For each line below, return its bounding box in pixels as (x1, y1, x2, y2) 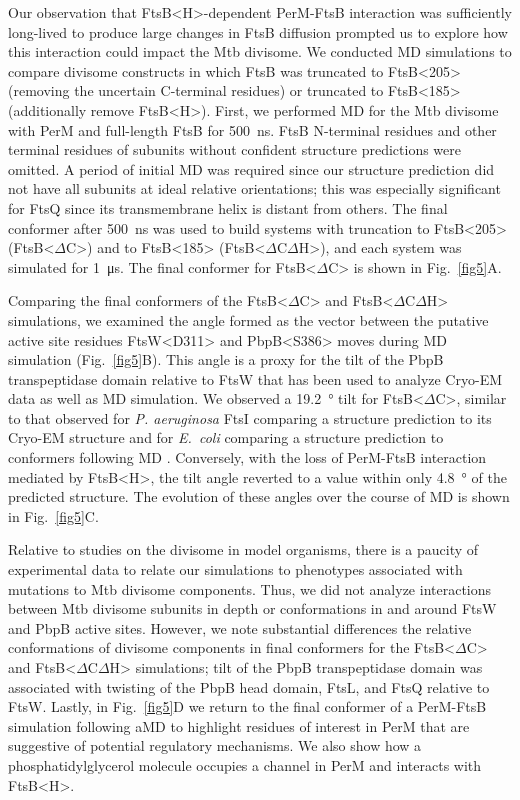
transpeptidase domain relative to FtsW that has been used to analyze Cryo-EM (8, 368, 503, 389)
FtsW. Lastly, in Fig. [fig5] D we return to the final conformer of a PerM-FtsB (8, 696, 487, 717)
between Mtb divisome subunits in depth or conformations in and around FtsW (8, 598, 497, 619)
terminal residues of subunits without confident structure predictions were (8, 139, 461, 160)
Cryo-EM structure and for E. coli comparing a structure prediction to (8, 427, 444, 448)
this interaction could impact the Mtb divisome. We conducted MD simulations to (8, 41, 512, 62)
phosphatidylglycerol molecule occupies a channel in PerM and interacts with (8, 754, 482, 775)
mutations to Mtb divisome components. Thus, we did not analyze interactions (8, 578, 492, 599)
